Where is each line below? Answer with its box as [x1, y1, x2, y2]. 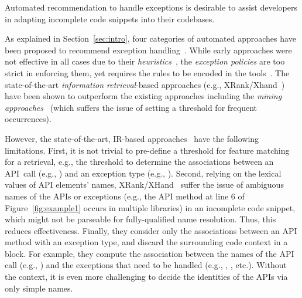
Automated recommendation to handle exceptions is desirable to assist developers [5, 1, 297, 13]
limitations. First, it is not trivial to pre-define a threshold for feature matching [5, 144, 290, 156]
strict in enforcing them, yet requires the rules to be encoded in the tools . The [5, 66, 290, 79]
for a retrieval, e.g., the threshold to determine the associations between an [5, 155, 274, 168]
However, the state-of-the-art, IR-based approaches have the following [5, 132, 259, 144]
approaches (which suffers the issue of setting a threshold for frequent [5, 101, 258, 113]
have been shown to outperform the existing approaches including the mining [5, 90, 282, 102]
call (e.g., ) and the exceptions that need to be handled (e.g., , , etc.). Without [5, 259, 287, 271]
